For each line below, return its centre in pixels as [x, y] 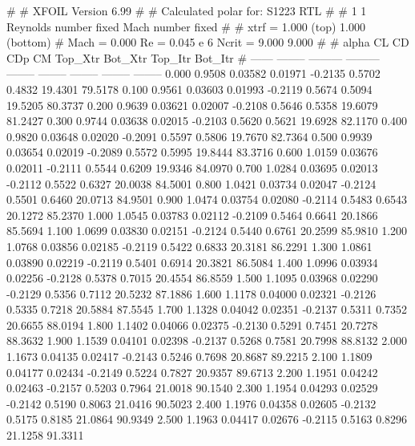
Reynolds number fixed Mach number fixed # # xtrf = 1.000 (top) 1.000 [186, 26]
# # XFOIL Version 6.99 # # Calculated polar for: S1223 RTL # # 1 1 [187, 10]
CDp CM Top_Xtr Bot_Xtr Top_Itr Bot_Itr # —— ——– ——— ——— [193, 57]
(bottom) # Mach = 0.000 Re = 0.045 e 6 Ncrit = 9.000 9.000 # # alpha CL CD [208, 42]
